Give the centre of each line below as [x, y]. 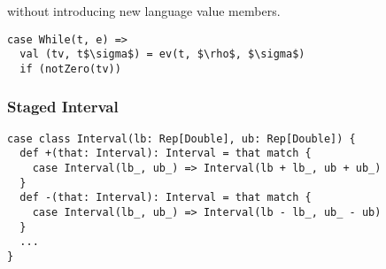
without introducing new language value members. [144, 11]
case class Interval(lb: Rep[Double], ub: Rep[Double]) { [181, 138]
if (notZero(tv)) [70, 69]
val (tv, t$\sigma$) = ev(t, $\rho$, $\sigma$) [162, 54]
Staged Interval [63, 107]
